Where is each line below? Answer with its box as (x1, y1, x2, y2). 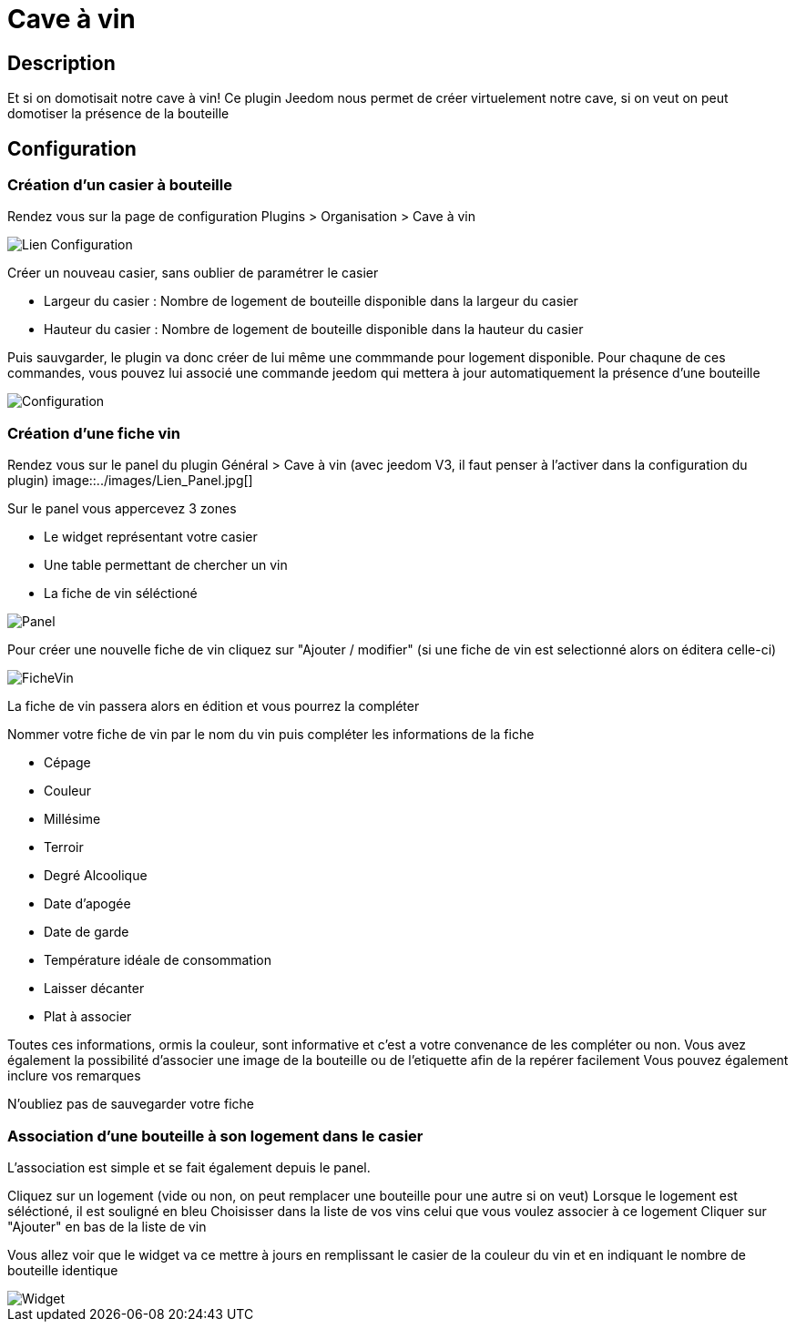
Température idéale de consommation (44, 952, 271, 969)
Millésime (44, 811, 101, 827)
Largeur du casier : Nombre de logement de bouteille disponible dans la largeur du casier (44, 293, 578, 309)
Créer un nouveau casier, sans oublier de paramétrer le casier (7, 265, 379, 281)
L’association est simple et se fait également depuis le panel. (7, 1159, 371, 1175)
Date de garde (44, 924, 129, 940)
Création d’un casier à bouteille (7, 176, 232, 195)
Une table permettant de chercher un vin (44, 557, 288, 573)
